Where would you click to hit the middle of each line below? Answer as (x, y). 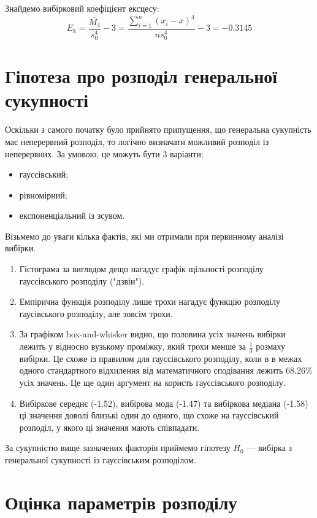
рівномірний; (43, 194)
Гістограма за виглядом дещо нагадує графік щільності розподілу (141, 269)
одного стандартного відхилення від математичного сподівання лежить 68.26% (166, 370)
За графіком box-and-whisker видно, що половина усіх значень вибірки (152, 334)
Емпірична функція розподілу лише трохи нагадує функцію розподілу (150, 301)
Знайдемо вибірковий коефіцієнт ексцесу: (82, 8)
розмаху (270, 346)
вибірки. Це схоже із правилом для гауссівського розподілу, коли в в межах (161, 358)
